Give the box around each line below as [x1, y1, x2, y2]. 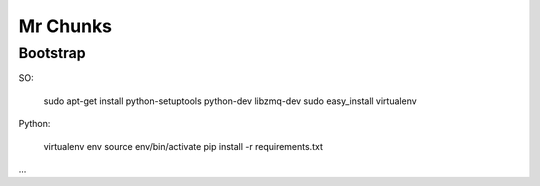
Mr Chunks [18, 15, 113, 37]
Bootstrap [18, 44, 86, 62]
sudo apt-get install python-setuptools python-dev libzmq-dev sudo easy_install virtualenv [43, 95, 417, 107]
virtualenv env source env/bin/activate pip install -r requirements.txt [43, 140, 324, 152]
